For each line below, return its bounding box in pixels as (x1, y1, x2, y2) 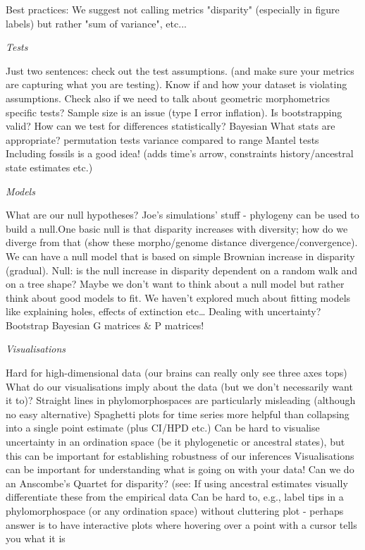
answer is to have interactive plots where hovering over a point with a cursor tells (6, 517, 357, 532)
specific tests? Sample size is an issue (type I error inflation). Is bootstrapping (6, 104, 342, 119)
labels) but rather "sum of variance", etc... (6, 16, 187, 30)
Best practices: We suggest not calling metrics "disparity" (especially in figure (6, 2, 340, 16)
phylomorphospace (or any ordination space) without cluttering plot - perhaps (6, 503, 344, 518)
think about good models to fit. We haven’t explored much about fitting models (6, 290, 351, 305)
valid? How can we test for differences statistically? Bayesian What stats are (6, 118, 335, 133)
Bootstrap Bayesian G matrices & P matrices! (6, 317, 204, 332)
